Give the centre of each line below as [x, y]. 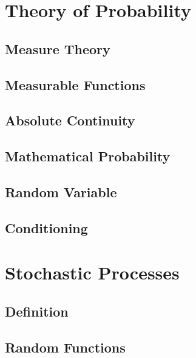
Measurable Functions [75, 84]
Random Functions [65, 347]
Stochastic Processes [92, 272]
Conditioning [46, 227]
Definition [37, 311]
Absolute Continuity [70, 120]
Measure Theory [58, 48]
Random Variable [61, 191]
